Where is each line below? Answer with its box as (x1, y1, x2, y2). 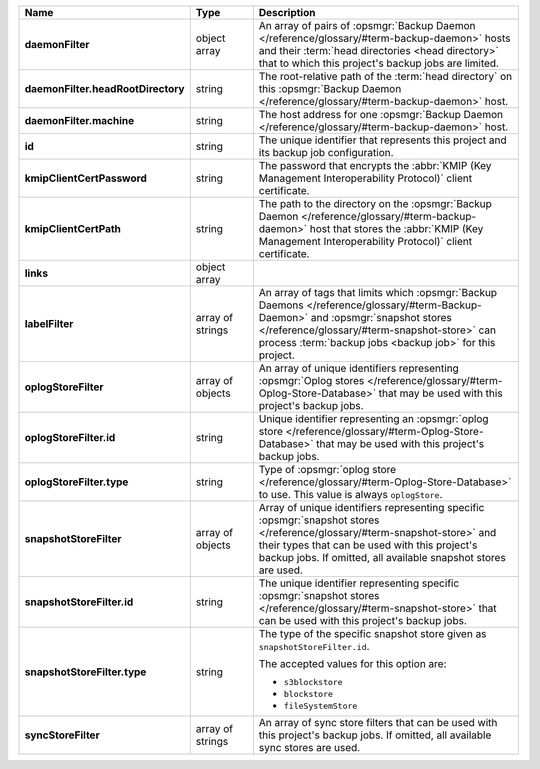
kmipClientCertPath (24, 222, 122, 235)
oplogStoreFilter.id (24, 431, 116, 444)
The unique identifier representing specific (258, 576, 460, 590)
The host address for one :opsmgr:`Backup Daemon (258, 108, 504, 121)
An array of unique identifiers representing (258, 361, 459, 375)
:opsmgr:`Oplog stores (258, 374, 365, 387)
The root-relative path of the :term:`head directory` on (258, 70, 513, 83)
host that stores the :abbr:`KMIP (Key (309, 222, 484, 235)
